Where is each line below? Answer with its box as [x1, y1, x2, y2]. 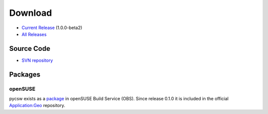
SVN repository [21, 57, 53, 63]
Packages [9, 70, 41, 78]
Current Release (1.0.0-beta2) [21, 25, 82, 31]
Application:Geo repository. [9, 103, 66, 109]
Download [9, 7, 52, 18]
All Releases [21, 31, 47, 37]
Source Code [9, 44, 51, 53]
